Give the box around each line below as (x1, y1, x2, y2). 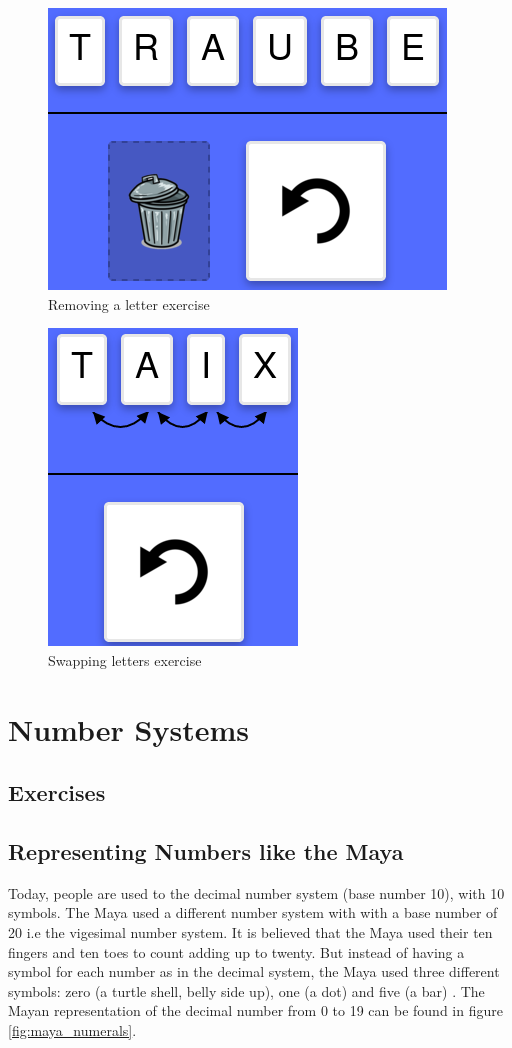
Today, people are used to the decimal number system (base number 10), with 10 (8, 882, 505, 903)
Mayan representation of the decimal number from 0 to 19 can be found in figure (8, 1000, 503, 1021)
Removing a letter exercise (48, 293, 210, 314)
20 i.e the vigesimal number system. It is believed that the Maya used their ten (8, 921, 493, 942)
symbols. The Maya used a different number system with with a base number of (8, 902, 498, 923)
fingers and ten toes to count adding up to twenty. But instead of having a (8, 941, 465, 962)
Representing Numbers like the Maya (8, 835, 404, 866)
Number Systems (8, 708, 249, 749)
